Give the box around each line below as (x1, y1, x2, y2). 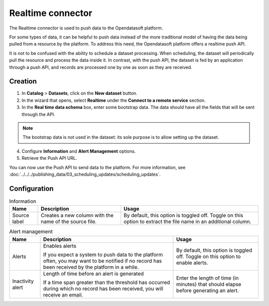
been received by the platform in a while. (43, 264, 139, 271)
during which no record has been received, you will (43, 285, 163, 292)
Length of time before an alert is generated (43, 270, 144, 277)
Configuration (9, 184, 54, 193)
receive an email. (43, 291, 83, 298)
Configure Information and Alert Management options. (21, 148, 136, 154)
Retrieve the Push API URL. (21, 155, 77, 161)
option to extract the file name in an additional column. (124, 218, 252, 225)
